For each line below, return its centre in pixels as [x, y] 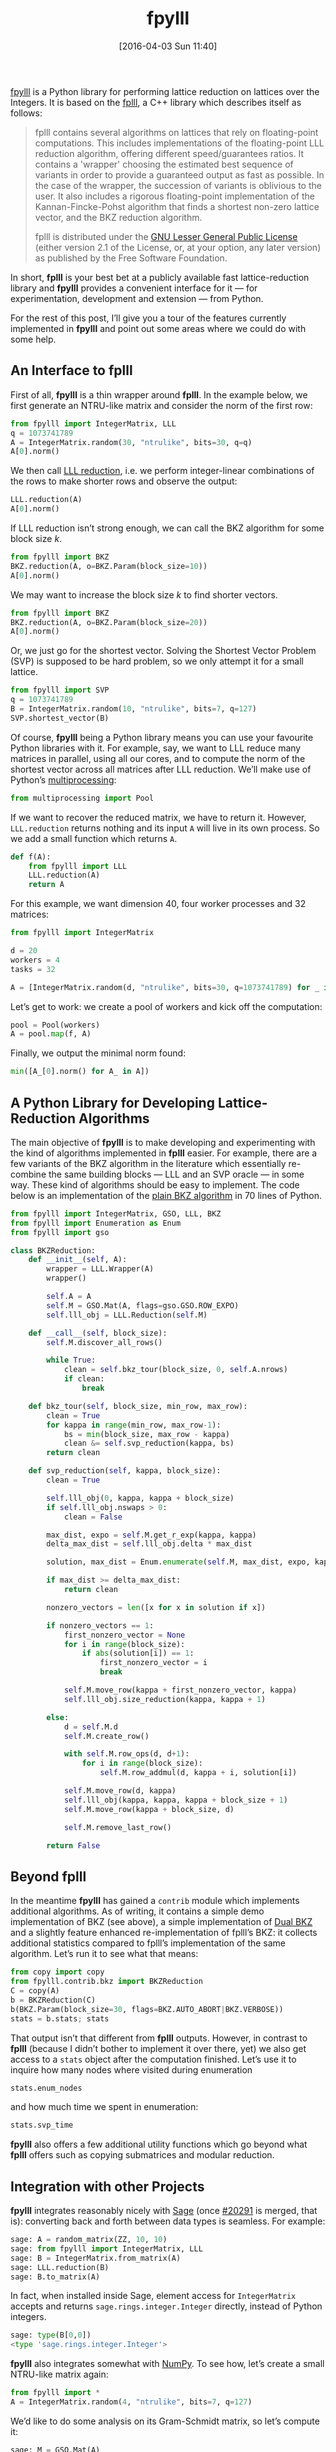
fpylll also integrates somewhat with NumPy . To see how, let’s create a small [167, 2364]
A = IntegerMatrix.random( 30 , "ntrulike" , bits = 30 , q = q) [131, 442]
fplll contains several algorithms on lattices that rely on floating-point [176, 132]
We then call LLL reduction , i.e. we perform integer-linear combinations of [162, 471]
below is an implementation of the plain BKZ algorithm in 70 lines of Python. [166, 1195]
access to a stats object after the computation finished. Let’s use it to [153, 2059]
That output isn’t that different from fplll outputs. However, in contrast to [159, 2038]
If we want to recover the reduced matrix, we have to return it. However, [158, 817]
